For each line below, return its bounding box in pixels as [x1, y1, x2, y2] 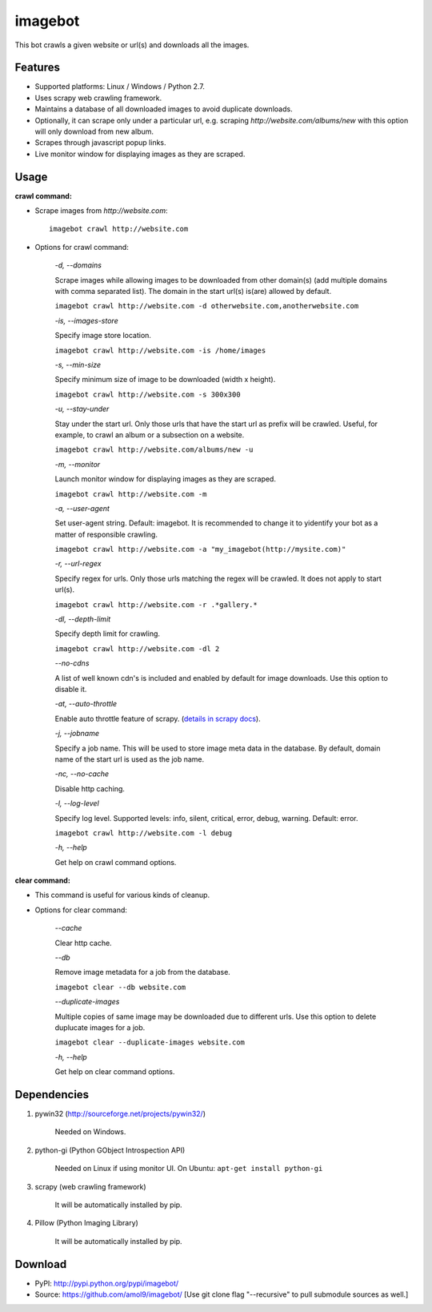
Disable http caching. [54, 783, 126, 793]
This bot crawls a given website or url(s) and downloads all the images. [14, 40, 250, 50]
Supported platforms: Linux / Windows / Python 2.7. [34, 82, 206, 91]
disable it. [54, 684, 87, 694]
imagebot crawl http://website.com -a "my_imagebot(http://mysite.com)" [54, 545, 346, 554]
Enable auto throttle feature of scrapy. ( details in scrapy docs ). [54, 714, 261, 723]
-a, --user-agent [54, 503, 110, 513]
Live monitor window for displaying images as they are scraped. [34, 149, 246, 159]
